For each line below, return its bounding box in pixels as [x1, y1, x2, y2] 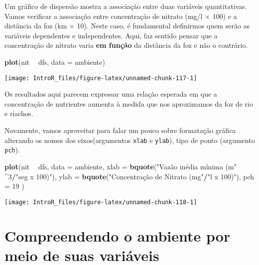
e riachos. [4, 108, 33, 119]
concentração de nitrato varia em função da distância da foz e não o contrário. [4, 40, 248, 50]
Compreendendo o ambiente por [4, 225, 231, 246]
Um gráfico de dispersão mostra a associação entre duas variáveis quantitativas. [4, 1, 247, 11]
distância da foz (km [4, 20, 67, 31]
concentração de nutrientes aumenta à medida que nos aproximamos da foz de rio [4, 98, 253, 109]
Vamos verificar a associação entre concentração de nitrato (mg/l [4, 10, 203, 21]
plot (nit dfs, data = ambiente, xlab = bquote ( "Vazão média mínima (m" [4, 161, 237, 171]
